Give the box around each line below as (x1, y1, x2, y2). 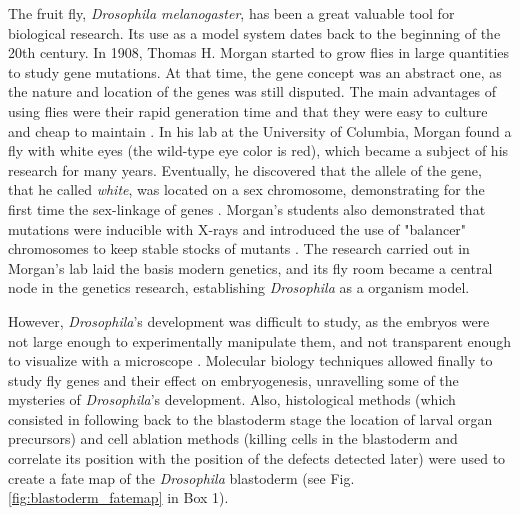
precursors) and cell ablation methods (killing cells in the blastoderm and (8, 428, 458, 449)
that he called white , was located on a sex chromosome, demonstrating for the (8, 179, 485, 200)
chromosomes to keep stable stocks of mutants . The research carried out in (8, 238, 470, 259)
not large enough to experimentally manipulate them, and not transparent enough (8, 330, 512, 351)
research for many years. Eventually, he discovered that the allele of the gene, (8, 159, 482, 180)
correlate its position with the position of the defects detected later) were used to (8, 448, 506, 469)
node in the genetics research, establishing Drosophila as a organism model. (8, 277, 470, 298)
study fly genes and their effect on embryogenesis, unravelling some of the (8, 369, 459, 390)
